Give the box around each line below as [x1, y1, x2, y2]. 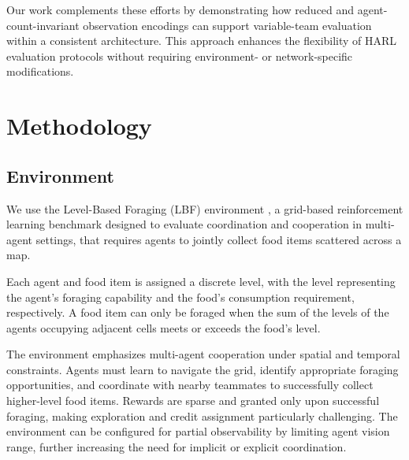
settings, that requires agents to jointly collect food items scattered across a [35, 231, 402, 247]
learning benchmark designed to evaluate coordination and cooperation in [6, 216, 363, 232]
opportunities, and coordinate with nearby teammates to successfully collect [6, 377, 374, 393]
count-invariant [6, 17, 80, 33]
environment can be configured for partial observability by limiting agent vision [6, 423, 390, 440]
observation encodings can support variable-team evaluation [83, 17, 372, 33]
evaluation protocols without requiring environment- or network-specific [6, 47, 353, 64]
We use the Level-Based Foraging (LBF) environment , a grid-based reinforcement [6, 200, 403, 217]
